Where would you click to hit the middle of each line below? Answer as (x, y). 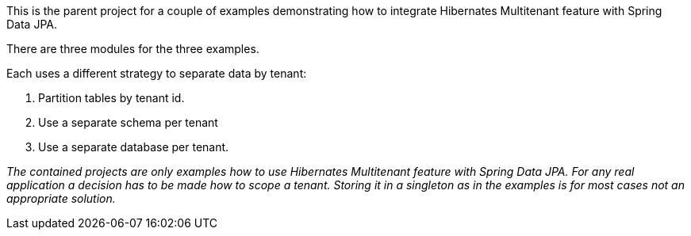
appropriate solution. (61, 198)
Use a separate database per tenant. (134, 147)
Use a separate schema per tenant (128, 122)
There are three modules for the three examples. (133, 49)
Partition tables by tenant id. (111, 98)
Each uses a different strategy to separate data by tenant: (157, 73)
